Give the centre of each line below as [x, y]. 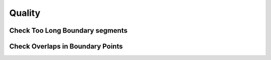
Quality [25, 13]
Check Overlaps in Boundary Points [66, 46]
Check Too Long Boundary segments [69, 30]
